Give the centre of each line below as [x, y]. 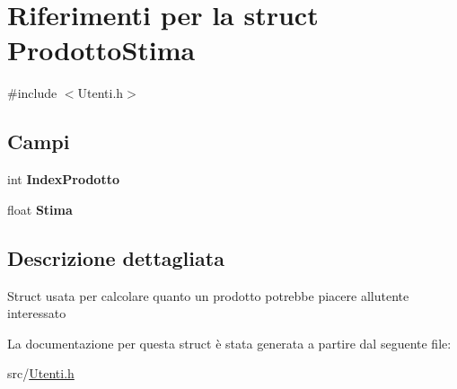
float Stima [40, 209]
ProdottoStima [101, 50]
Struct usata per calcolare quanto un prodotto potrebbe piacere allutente [208, 295]
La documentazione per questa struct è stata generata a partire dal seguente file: [229, 343]
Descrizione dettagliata [116, 257]
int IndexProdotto [63, 179]
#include [32, 93]
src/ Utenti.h [41, 373]
